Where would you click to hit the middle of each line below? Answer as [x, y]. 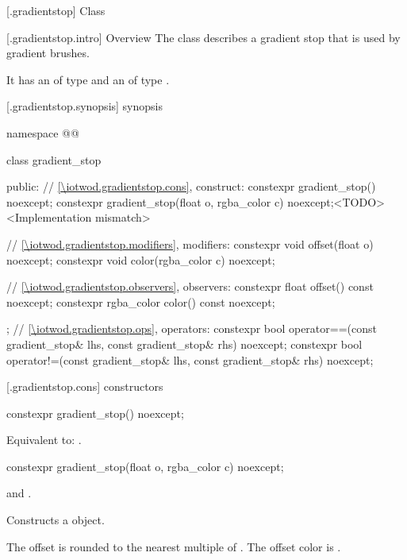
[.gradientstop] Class [56, 10]
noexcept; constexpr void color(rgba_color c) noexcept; [141, 259]
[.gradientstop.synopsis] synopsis [84, 106]
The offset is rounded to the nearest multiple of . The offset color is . [174, 546]
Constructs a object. [56, 520]
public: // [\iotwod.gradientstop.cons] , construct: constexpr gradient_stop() [191, 186]
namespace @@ [43, 132]
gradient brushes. [48, 53]
